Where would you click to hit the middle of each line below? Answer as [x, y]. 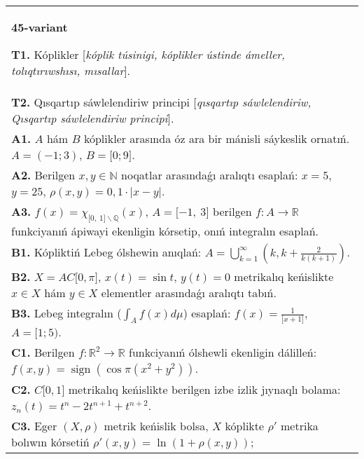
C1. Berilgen [43, 352]
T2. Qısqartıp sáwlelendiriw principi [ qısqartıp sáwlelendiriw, [161, 102]
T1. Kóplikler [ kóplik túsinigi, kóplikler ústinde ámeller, [148, 54]
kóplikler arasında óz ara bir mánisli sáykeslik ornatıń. [217, 138]
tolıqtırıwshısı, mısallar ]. [71, 70]
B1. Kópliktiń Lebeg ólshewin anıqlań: [106, 252]
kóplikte [245, 426]
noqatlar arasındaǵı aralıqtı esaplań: [210, 175]
